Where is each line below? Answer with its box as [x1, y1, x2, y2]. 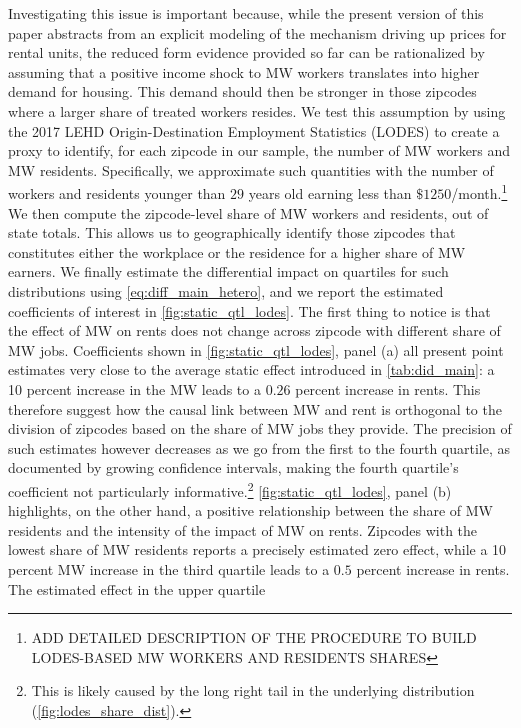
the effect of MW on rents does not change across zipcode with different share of [8, 320, 501, 341]
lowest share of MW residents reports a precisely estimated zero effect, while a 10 [8, 539, 507, 560]
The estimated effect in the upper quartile [8, 578, 266, 599]
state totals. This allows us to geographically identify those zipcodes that [8, 222, 456, 243]
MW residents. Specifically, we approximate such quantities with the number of [8, 159, 494, 180]
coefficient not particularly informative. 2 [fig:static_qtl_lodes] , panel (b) [8, 477, 452, 501]
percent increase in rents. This [295, 378, 481, 399]
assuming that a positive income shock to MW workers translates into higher [8, 61, 480, 82]
